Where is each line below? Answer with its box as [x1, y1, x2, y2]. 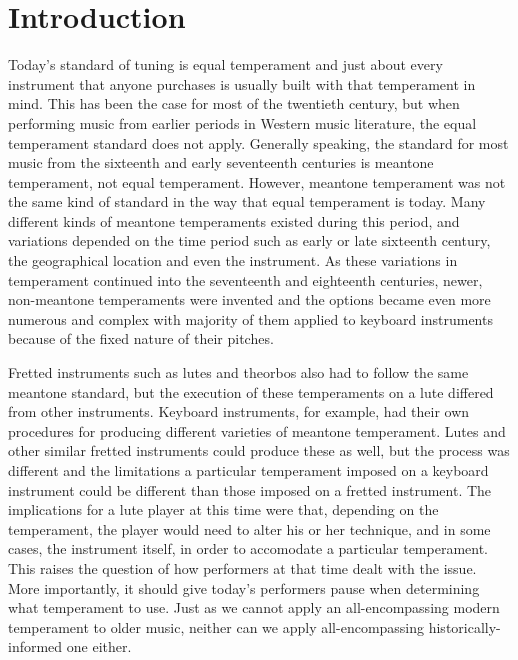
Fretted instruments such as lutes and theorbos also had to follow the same [8, 362, 469, 383]
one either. [66, 636, 132, 657]
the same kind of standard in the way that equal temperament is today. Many [8, 191, 486, 212]
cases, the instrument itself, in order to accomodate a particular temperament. [8, 538, 489, 559]
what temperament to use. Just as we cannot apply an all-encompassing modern [8, 597, 500, 618]
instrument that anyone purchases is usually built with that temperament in [8, 73, 476, 94]
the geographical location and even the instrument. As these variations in [8, 250, 458, 271]
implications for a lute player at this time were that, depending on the [8, 499, 439, 520]
